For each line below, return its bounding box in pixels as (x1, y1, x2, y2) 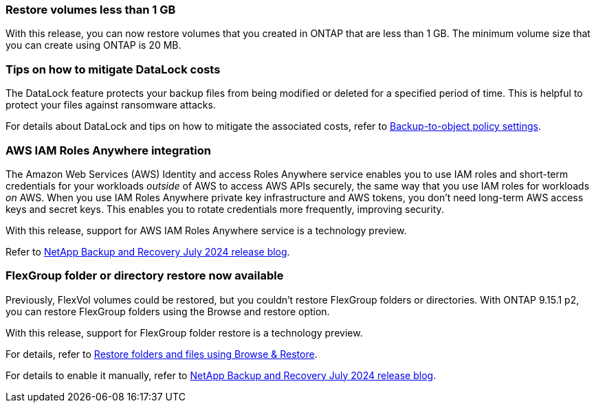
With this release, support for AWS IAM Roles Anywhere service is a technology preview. (5, 224, 407, 236)
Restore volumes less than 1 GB (5, 3, 176, 16)
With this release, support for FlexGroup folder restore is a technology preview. (5, 326, 363, 339)
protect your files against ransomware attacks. (5, 99, 216, 111)
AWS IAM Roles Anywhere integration (5, 143, 212, 157)
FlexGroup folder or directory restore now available (5, 269, 284, 283)
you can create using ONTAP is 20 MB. (5, 39, 181, 52)
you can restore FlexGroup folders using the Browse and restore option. (5, 305, 330, 317)
